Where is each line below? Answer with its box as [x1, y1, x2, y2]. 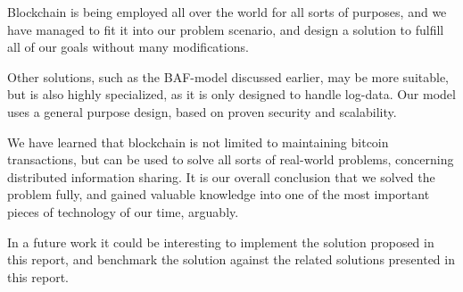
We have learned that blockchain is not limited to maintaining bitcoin [7, 132, 389, 151]
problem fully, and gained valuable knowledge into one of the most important [7, 185, 430, 204]
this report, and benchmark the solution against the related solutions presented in [7, 250, 455, 269]
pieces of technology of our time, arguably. [7, 202, 239, 221]
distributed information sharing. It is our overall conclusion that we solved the [7, 167, 435, 186]
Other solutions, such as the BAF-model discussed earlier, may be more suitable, [7, 67, 450, 86]
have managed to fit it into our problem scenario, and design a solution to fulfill [7, 20, 444, 38]
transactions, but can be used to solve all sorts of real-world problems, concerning [7, 150, 454, 169]
